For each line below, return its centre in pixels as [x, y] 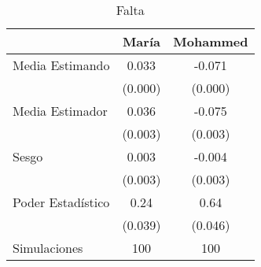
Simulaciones [48, 248]
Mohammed [211, 41]
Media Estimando [61, 65]
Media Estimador [60, 111]
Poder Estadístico [61, 202]
